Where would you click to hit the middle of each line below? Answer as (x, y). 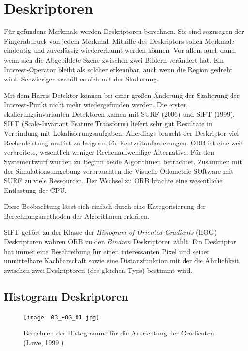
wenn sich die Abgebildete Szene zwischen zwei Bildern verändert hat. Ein (114, 59)
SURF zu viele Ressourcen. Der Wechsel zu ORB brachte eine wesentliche (113, 181)
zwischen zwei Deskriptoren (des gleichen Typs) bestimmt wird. (98, 270)
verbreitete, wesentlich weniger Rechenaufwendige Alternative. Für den (109, 152)
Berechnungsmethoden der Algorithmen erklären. (77, 215)
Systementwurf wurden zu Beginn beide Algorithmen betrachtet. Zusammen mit (123, 161)
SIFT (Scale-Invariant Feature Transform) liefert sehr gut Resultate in (108, 123)
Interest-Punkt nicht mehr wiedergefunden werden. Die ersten (95, 104)
